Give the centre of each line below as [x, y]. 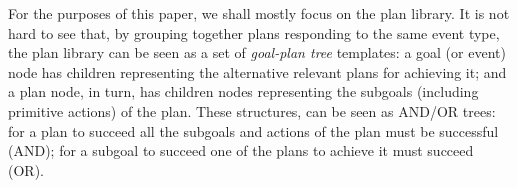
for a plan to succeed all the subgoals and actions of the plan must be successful [253, 130]
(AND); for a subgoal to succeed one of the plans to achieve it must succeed [241, 150]
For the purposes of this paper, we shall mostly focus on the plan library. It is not [259, 13]
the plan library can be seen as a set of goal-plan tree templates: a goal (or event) [257, 52]
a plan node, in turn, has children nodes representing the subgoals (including [243, 91]
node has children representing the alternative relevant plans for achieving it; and [257, 71]
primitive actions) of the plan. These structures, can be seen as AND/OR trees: [252, 110]
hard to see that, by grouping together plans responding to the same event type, [254, 32]
